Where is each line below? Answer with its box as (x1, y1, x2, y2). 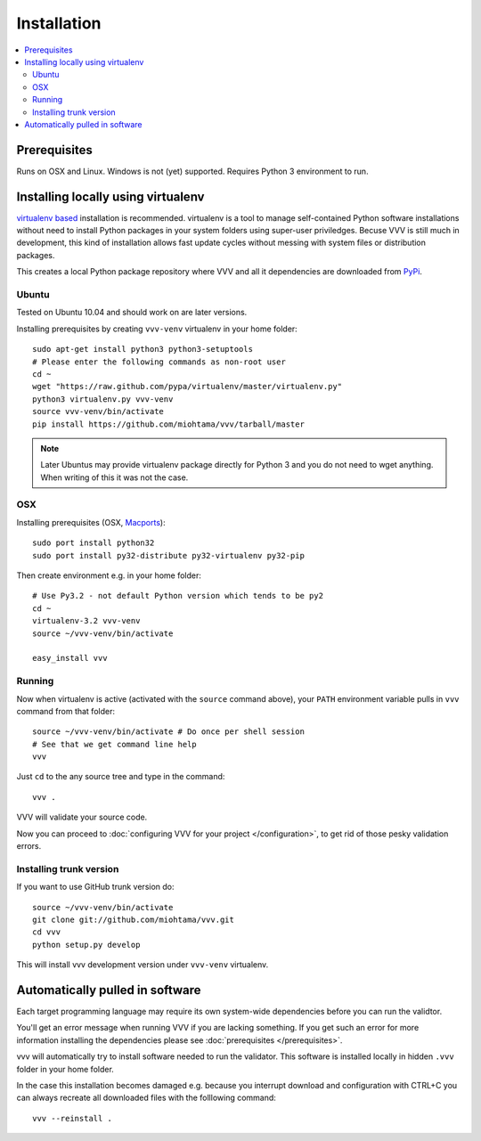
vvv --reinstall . (32, 1113, 113, 1123)
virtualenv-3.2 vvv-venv (32, 615, 141, 626)
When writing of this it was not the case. (40, 472, 189, 483)
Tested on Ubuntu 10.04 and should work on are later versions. (16, 307, 248, 318)
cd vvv (32, 927, 61, 937)
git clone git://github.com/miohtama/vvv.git (32, 914, 235, 925)
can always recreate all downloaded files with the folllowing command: (16, 1092, 276, 1104)
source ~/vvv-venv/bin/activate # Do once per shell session (32, 727, 305, 737)
